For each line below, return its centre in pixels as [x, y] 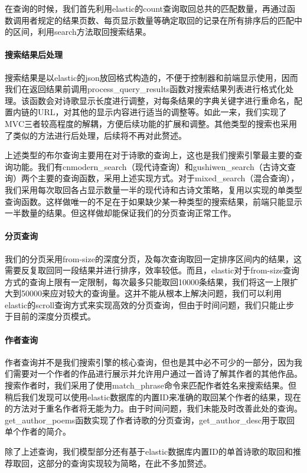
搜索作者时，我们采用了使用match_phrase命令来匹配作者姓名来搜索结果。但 [151, 385]
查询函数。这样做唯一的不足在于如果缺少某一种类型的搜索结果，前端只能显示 [153, 201]
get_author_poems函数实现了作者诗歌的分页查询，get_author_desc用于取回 [150, 420]
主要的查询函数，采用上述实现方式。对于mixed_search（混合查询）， [168, 178]
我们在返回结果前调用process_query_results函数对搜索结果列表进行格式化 [145, 89]
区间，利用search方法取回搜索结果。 [82, 32]
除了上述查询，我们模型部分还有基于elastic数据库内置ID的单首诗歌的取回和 [149, 451]
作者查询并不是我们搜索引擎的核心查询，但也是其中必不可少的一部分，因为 [149, 362]
